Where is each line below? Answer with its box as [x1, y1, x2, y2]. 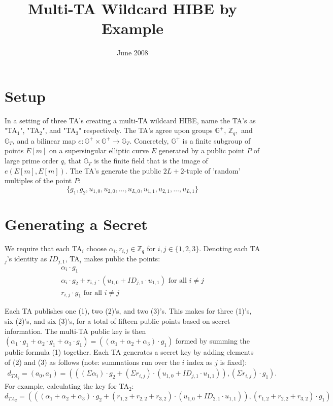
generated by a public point [158, 145, 245, 156]
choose [86, 243, 107, 253]
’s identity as [7, 253, 47, 264]
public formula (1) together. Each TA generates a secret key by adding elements [5, 347, 254, 357]
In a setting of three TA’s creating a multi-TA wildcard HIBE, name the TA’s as [5, 115, 256, 125]
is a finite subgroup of [182, 135, 251, 146]
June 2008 [117, 47, 148, 58]
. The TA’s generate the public [65, 165, 161, 176]
